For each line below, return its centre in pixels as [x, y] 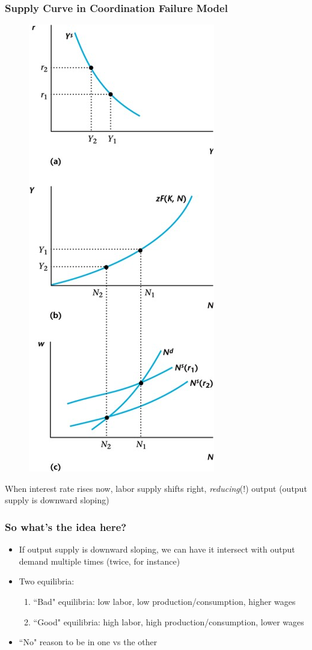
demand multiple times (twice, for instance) [99, 561]
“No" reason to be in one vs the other [88, 642]
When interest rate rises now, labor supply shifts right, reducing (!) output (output [156, 488]
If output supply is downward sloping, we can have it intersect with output [157, 549]
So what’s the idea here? [66, 526]
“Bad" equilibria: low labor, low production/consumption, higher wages [164, 601]
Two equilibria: [47, 581]
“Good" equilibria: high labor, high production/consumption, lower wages [169, 621]
